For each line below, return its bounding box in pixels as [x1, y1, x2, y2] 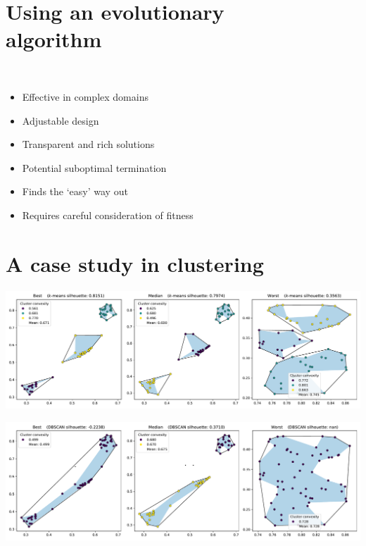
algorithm [6, 25, 102, 54]
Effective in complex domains [22, 89, 149, 104]
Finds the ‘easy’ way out [22, 184, 128, 199]
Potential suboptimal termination [22, 160, 167, 175]
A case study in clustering [6, 249, 264, 278]
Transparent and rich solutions [22, 137, 155, 151]
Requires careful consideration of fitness [22, 207, 194, 222]
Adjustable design [22, 113, 99, 128]
